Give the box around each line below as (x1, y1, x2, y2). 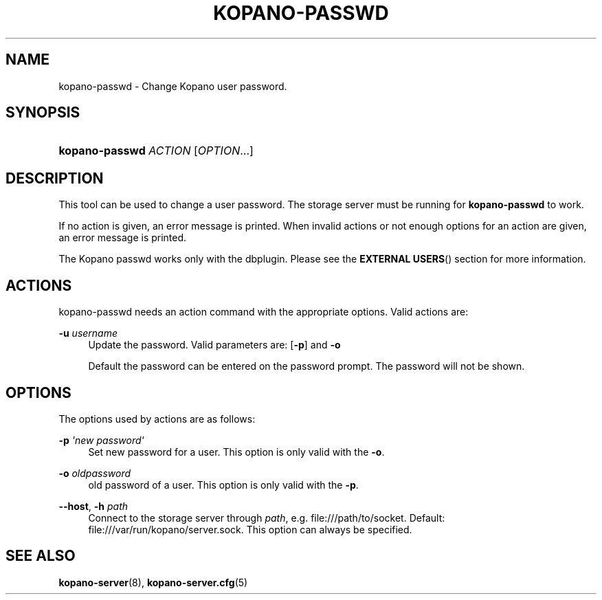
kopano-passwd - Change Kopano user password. (58, 80, 287, 92)
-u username (58, 327, 118, 340)
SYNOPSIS (5, 104, 80, 122)
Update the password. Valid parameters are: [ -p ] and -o (88, 339, 341, 351)
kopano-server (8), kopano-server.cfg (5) (58, 576, 248, 588)
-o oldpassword (58, 467, 131, 479)
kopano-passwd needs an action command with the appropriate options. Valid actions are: (58, 306, 469, 318)
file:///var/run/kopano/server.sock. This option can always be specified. (88, 523, 412, 535)
